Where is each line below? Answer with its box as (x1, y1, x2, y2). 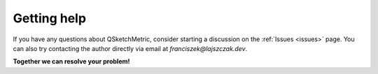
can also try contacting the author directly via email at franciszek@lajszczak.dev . (13, 44, 248, 52)
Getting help (13, 10, 87, 26)
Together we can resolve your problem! (13, 57, 130, 66)
